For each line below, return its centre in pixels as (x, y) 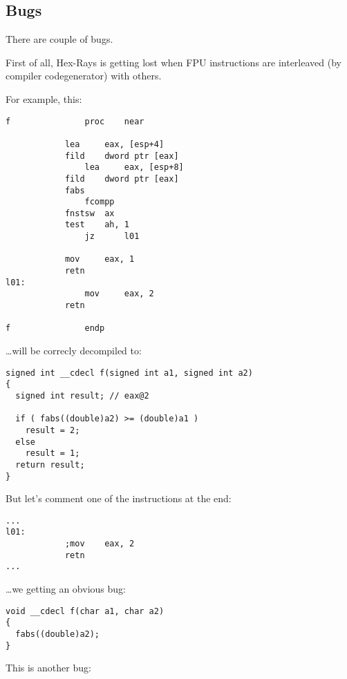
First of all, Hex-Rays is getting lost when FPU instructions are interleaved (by (173, 62)
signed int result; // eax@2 (82, 395)
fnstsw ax (90, 213)
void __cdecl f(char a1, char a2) (85, 611)
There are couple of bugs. (59, 39)
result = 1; (53, 453)
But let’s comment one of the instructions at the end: (119, 498)
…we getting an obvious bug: (66, 589)
